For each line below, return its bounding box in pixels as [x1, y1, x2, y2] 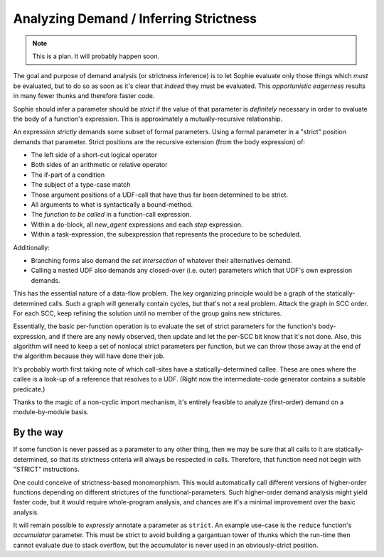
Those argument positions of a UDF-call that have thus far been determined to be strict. [31, 190, 288, 199]
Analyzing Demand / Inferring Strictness [13, 11, 257, 26]
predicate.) [13, 384, 46, 394]
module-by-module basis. [13, 408, 89, 416]
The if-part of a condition [31, 171, 105, 179]
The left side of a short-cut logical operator [31, 151, 158, 159]
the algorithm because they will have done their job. [13, 352, 165, 360]
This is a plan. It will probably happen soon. [32, 52, 160, 60]
